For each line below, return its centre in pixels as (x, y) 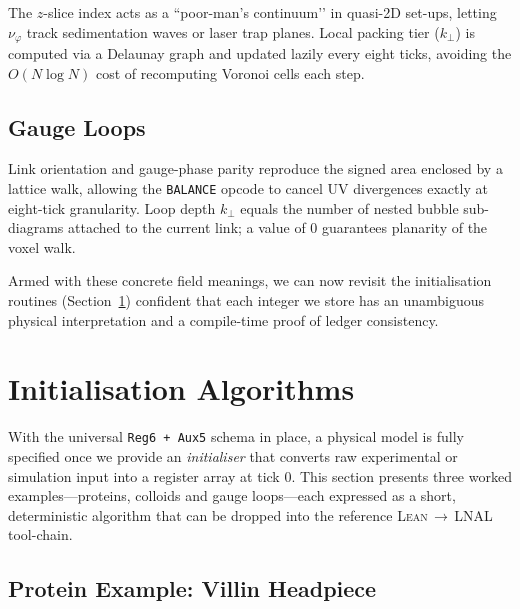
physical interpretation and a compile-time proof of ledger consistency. (223, 319)
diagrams (36, 227)
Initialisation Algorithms (181, 388)
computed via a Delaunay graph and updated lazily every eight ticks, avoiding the (260, 53)
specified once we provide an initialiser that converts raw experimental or (233, 456)
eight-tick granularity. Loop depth (112, 207)
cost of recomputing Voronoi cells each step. (230, 72)
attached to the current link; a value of (187, 227)
